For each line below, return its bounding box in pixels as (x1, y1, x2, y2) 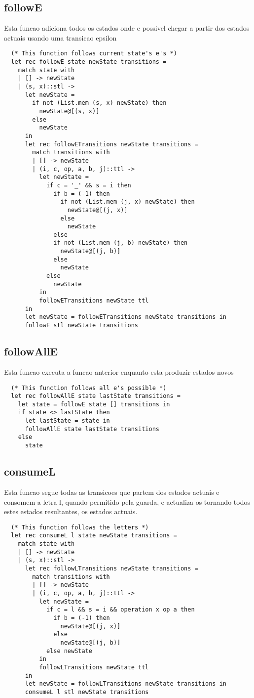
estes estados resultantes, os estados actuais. (4, 506, 138, 517)
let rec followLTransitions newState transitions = (25, 565, 198, 572)
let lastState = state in (25, 417, 110, 425)
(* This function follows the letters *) (11, 523, 149, 531)
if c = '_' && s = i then (46, 181, 131, 189)
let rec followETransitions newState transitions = (25, 140, 198, 148)
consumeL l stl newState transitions (25, 688, 149, 696)
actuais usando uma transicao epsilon (4, 32, 117, 43)
